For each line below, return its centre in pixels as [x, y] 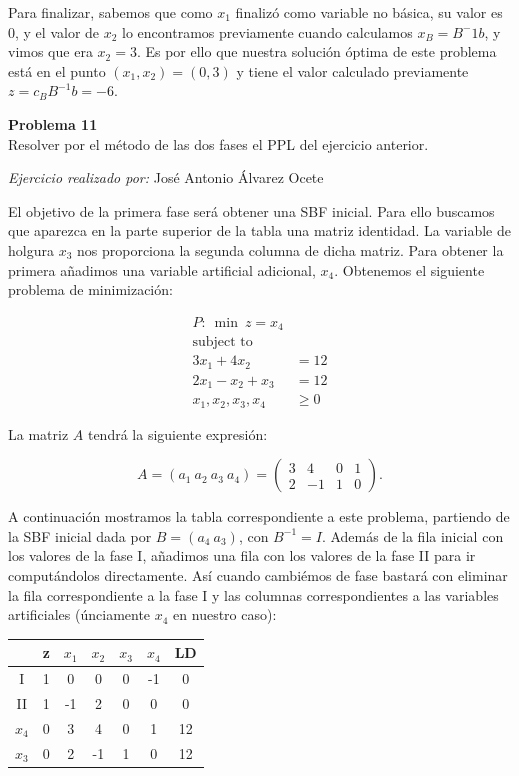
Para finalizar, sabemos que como [110, 12]
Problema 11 [53, 123]
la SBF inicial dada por [80, 535]
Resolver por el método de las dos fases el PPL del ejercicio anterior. [218, 143]
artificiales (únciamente [79, 614]
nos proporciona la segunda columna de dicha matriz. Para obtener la [290, 249]
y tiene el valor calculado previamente [352, 70]
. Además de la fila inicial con [412, 535]
